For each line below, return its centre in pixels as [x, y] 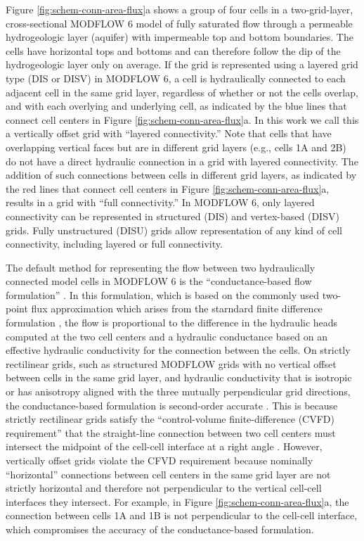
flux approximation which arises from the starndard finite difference [177, 308]
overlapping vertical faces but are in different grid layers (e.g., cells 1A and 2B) [176, 147]
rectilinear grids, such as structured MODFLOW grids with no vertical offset [171, 363]
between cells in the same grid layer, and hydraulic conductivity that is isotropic [179, 377]
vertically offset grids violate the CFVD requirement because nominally [160, 460]
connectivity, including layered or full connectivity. [114, 244]
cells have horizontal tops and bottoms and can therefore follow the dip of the [173, 50]
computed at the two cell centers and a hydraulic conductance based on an [167, 336]
